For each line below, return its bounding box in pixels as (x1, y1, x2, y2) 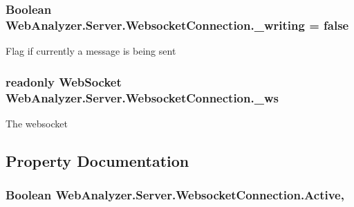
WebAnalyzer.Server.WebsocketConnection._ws (6, 89, 279, 106)
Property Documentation (6, 150, 189, 171)
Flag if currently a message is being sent (6, 44, 176, 58)
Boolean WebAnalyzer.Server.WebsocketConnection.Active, (6, 186, 344, 204)
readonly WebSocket (6, 73, 122, 90)
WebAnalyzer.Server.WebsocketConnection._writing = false (6, 16, 349, 33)
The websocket (6, 116, 68, 130)
